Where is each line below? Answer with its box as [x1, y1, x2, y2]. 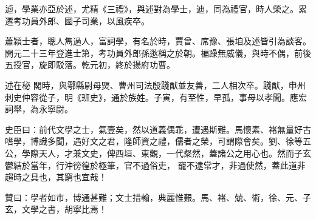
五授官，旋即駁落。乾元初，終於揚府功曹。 [5, 58, 175, 71]
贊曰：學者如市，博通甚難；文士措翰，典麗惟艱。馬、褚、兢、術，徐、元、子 [5, 190, 311, 203]
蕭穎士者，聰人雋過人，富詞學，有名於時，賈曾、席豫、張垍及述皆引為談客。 [5, 35, 311, 47]
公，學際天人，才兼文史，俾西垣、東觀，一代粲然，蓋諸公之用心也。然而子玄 [5, 146, 311, 159]
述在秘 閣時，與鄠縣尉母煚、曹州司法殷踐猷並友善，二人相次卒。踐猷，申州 [5, 78, 306, 91]
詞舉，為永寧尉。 [5, 103, 73, 115]
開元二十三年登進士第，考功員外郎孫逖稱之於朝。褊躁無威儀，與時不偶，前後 [5, 46, 311, 59]
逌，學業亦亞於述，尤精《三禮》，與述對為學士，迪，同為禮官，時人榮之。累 [5, 2, 307, 15]
